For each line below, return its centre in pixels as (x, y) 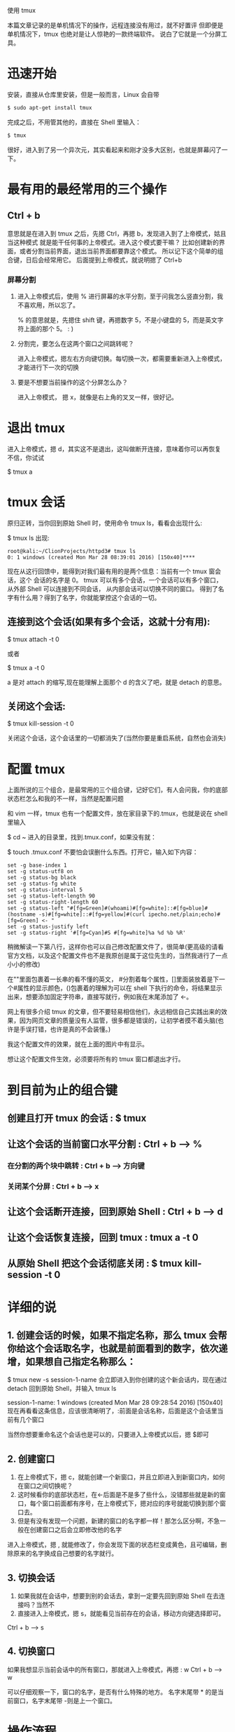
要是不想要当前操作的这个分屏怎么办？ (72, 382)
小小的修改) (24, 964)
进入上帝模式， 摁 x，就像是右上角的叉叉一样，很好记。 (98, 397)
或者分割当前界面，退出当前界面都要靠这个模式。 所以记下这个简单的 (118, 251)
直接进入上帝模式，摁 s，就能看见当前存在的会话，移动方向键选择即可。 (121, 1613)
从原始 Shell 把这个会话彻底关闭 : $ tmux (95, 1264)
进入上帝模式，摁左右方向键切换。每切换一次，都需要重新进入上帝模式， (121, 358)
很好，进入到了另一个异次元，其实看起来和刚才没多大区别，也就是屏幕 (108, 149)
